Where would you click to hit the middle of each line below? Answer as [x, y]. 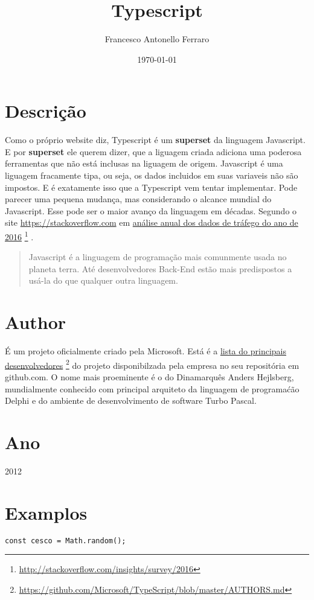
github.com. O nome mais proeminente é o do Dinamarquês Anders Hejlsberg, [149, 377]
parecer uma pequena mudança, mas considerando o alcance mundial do [138, 199]
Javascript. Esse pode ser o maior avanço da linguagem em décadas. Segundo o [151, 210]
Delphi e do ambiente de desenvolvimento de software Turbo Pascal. [131, 401]
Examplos [46, 512]
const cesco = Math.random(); [66, 541]
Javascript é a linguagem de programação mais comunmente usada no [158, 257]
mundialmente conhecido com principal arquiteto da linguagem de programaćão [152, 388]
